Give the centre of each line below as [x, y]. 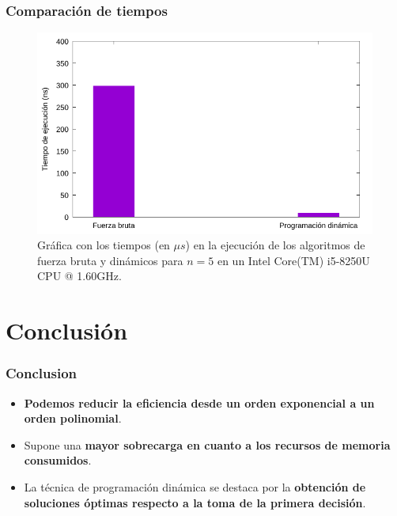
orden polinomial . [73, 418]
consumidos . [58, 460]
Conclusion [41, 373]
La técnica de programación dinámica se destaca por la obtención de [195, 486]
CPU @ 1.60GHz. [79, 276]
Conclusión [67, 330]
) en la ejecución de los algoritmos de [275, 245]
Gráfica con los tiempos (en [104, 245]
